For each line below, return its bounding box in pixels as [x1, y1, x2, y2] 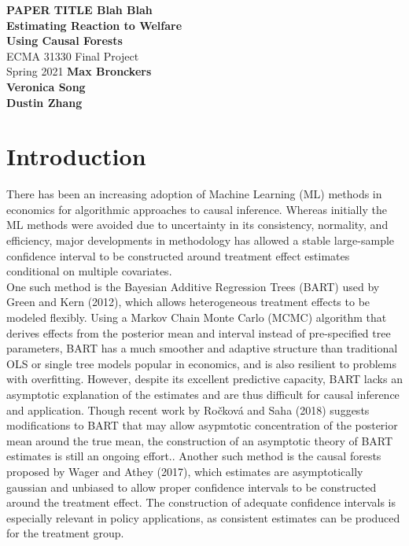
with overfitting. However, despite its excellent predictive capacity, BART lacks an [6, 371, 403, 387]
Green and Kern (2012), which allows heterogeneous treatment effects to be [6, 293, 370, 310]
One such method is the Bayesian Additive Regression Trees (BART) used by [6, 278, 380, 294]
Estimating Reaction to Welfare [6, 17, 182, 33]
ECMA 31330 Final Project [6, 47, 139, 64]
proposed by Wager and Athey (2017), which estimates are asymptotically [6, 463, 363, 479]
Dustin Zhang [6, 94, 83, 110]
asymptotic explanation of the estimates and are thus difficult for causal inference [6, 386, 400, 402]
